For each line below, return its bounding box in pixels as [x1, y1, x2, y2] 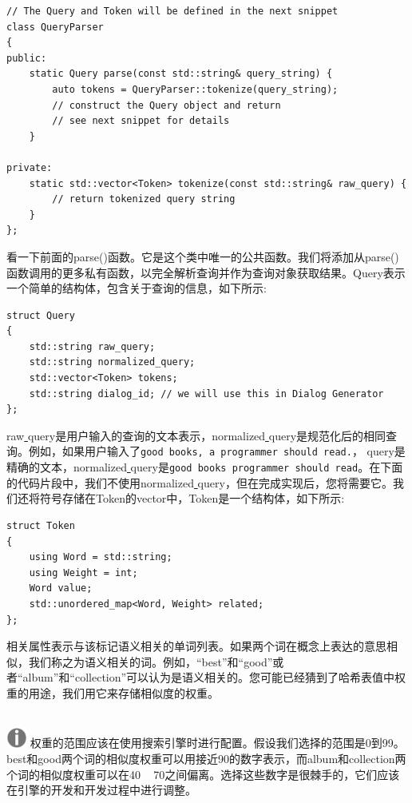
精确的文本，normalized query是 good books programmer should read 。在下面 [6, 459, 403, 475]
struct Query [6, 309, 75, 321]
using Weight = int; [29, 566, 138, 578]
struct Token [6, 519, 75, 531]
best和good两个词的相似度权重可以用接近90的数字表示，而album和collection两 [6, 750, 406, 767]
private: [6, 161, 53, 173]
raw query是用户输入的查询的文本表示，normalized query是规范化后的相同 [6, 427, 386, 443]
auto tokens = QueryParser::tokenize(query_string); [52, 83, 339, 95]
